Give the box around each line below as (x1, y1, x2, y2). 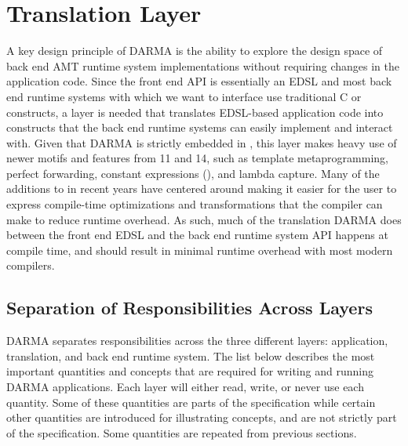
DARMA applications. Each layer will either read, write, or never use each (6, 379, 364, 395)
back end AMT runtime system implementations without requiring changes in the (6, 57, 399, 74)
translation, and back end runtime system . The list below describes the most (6, 347, 375, 364)
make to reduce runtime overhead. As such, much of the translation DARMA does (6, 211, 402, 227)
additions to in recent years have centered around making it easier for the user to (6, 180, 397, 197)
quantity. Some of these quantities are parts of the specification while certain (6, 393, 376, 410)
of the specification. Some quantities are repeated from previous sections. (6, 424, 357, 441)
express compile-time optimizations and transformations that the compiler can (6, 196, 383, 212)
